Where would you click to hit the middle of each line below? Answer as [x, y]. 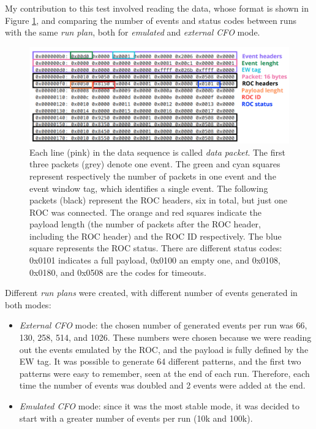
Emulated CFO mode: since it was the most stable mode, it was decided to [159, 406]
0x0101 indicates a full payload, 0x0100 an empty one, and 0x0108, [155, 260]
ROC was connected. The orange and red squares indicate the [145, 212]
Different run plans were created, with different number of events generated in [151, 293]
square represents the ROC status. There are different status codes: [156, 248]
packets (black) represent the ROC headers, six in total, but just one [159, 200]
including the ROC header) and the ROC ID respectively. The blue [156, 236]
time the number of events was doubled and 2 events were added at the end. [162, 385]
